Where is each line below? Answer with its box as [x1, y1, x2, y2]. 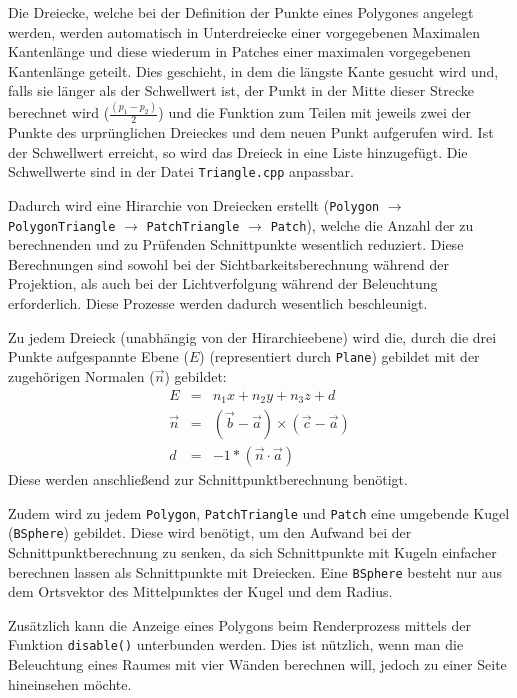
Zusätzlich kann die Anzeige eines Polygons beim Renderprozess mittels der [8, 614, 471, 635]
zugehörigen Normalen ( [8, 365, 155, 386]
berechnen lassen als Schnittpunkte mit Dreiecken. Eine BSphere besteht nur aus [8, 561, 502, 582]
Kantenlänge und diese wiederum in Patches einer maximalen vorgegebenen [8, 41, 471, 62]
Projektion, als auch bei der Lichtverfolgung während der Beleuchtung [8, 273, 438, 294]
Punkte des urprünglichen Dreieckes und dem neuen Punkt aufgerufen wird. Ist [8, 122, 494, 143]
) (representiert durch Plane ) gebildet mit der [199, 346, 480, 367]
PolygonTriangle [8, 219, 116, 234]
